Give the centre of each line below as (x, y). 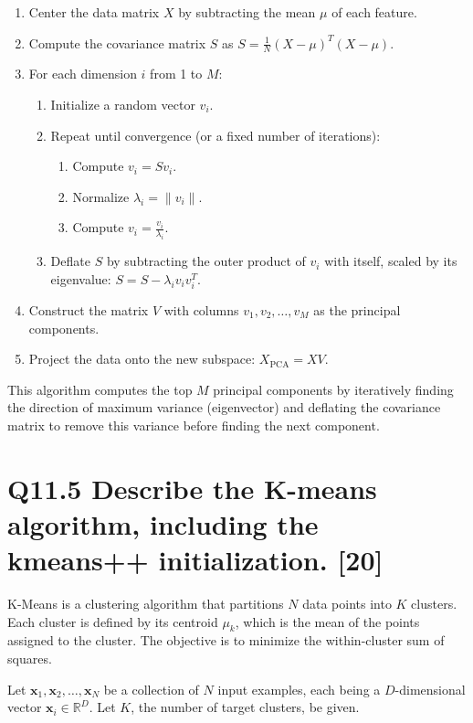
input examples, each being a (299, 689)
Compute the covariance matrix (117, 43)
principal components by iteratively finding (333, 389)
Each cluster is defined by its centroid (113, 621)
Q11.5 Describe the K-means (192, 488)
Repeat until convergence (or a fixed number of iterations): (215, 135)
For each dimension (83, 74)
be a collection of (151, 689)
